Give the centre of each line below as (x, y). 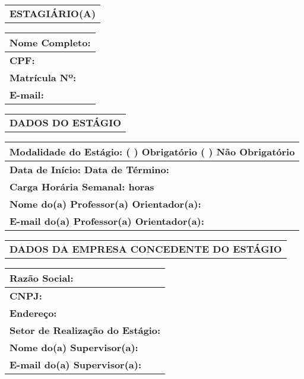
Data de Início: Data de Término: (89, 169)
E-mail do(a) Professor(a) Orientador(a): (107, 221)
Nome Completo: (50, 42)
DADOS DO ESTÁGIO (66, 122)
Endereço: (33, 313)
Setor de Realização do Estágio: (85, 330)
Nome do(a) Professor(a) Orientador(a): (105, 204)
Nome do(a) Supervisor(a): (74, 347)
